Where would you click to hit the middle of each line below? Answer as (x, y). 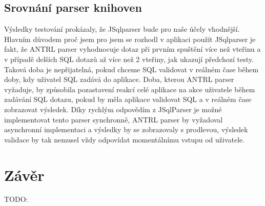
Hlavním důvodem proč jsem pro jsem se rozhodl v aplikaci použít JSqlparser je (130, 39)
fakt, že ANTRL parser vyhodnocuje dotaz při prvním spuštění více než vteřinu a (132, 49)
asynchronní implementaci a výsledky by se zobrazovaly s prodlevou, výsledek (126, 129)
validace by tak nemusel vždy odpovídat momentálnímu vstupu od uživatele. (125, 139)
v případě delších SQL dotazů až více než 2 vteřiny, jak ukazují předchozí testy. (129, 59)
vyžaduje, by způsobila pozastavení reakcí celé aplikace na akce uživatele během (130, 89)
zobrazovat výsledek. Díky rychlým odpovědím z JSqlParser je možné (113, 109)
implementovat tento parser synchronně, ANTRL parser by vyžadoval (114, 119)
